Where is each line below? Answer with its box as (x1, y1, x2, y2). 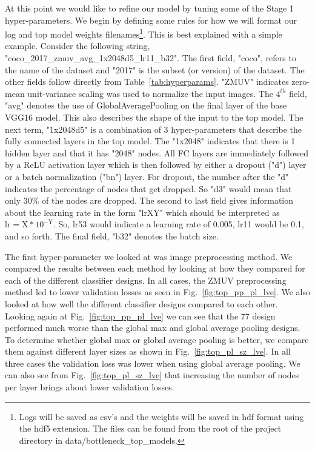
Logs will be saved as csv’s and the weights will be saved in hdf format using (19, 410, 304, 423)
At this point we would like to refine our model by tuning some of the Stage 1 (5, 2, 294, 14)
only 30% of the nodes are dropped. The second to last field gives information (5, 194, 294, 207)
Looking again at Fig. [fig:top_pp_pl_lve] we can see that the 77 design (5, 309, 276, 322)
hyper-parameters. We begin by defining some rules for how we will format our (5, 13, 297, 26)
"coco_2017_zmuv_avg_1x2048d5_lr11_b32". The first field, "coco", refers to (5, 52, 296, 64)
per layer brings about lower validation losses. (5, 381, 174, 393)
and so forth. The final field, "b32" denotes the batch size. (5, 229, 219, 242)
